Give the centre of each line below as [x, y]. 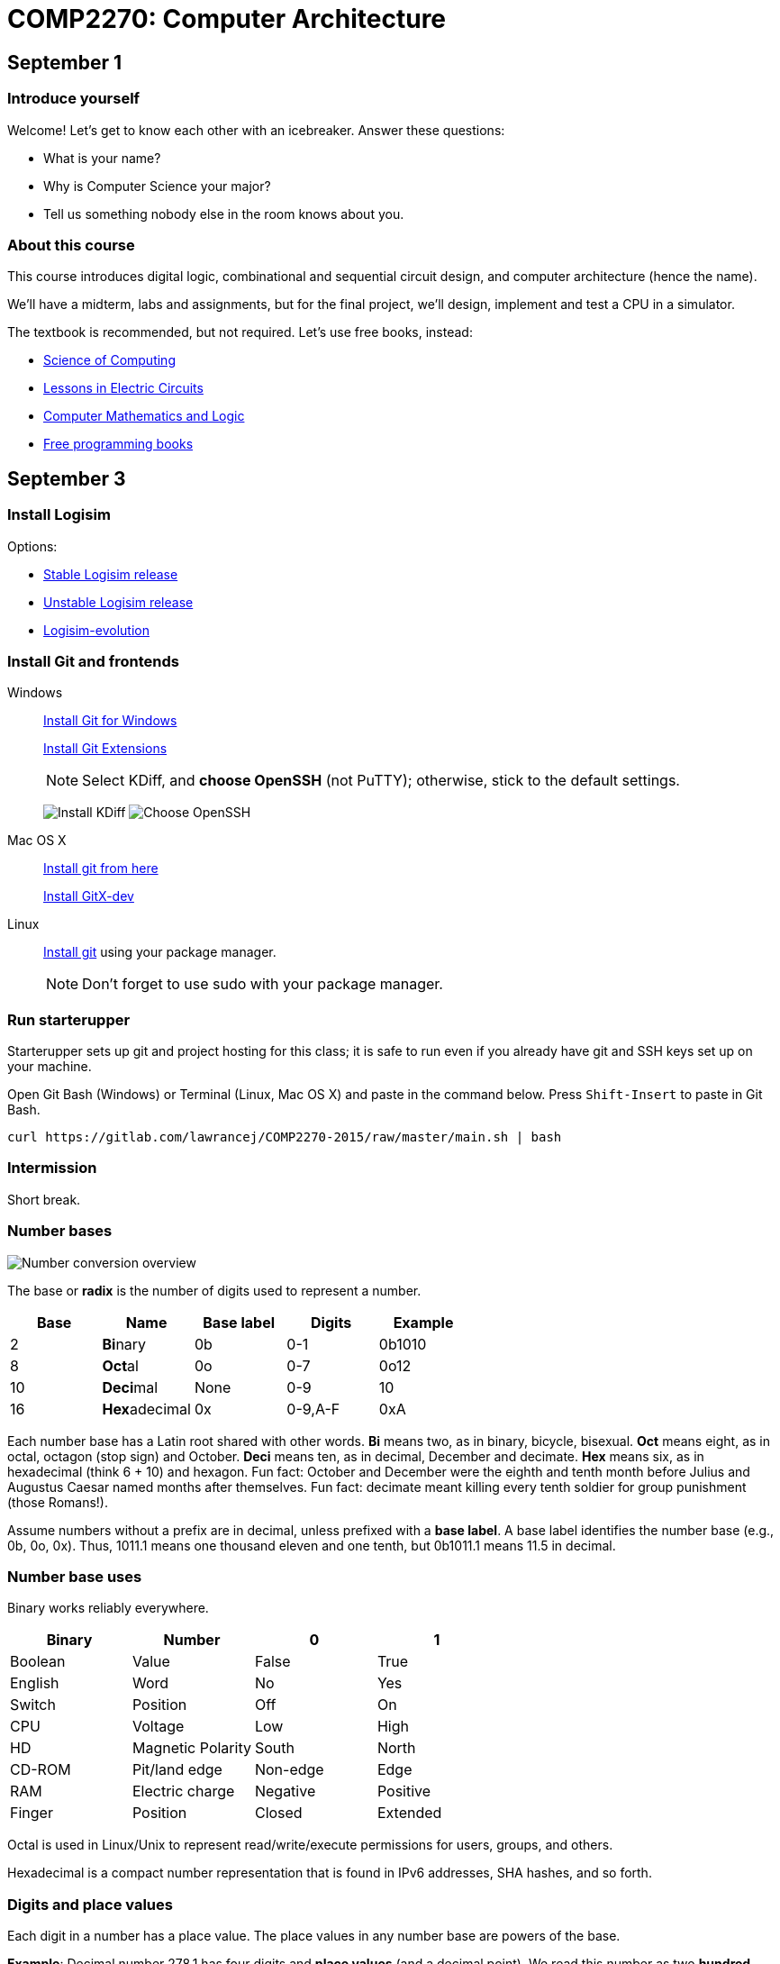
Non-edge [289, 1770]
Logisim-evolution [96, 630]
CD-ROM [41, 1770]
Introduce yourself [74, 99]
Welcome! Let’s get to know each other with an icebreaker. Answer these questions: [256, 130]
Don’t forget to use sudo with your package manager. [263, 984]
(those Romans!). [58, 1502]
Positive [404, 1791]
